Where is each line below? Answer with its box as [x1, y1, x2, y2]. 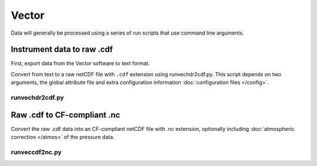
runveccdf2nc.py [11, 148, 62, 156]
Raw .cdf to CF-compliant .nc [11, 110, 120, 120]
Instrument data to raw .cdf [11, 45, 113, 55]
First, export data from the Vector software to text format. [11, 60, 150, 67]
